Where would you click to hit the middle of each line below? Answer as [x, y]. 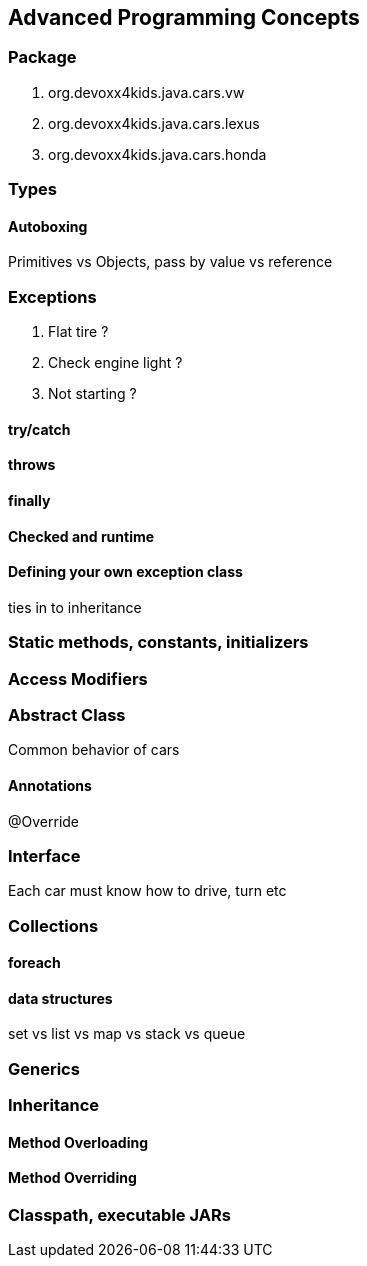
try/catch [39, 429]
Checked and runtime [81, 536]
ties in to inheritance [75, 607]
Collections [53, 925]
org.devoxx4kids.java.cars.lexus [154, 123]
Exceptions [52, 296]
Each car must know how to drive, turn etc [147, 891]
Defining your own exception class [125, 572]
